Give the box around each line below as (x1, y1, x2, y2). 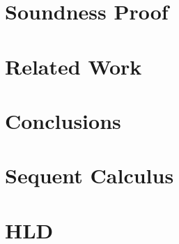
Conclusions (5, 106, 121, 135)
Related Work (5, 52, 142, 80)
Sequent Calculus (5, 161, 174, 190)
